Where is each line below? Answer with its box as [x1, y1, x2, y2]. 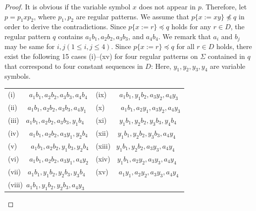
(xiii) [96, 140, 111, 151]
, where [34, 11, 56, 21]
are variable [210, 60, 246, 71]
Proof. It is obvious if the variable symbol [4, 1, 131, 11]
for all [176, 41, 195, 52]
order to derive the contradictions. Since [4, 21, 126, 32]
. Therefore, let [201, 1, 247, 11]
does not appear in [139, 1, 196, 11]
